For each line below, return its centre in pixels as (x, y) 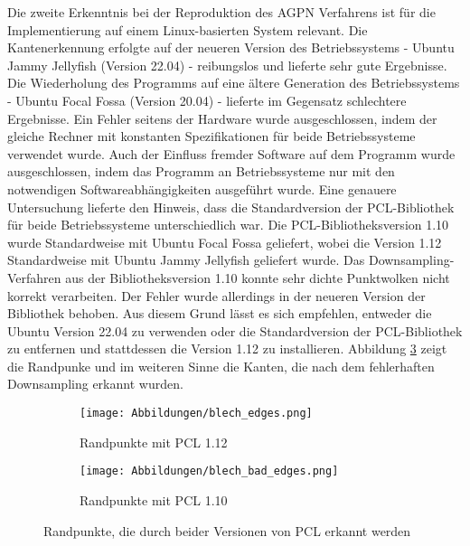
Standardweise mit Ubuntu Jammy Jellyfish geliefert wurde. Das (186, 260)
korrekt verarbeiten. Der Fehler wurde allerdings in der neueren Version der (216, 295)
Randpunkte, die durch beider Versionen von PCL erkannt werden (227, 530)
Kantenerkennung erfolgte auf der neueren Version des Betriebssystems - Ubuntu (231, 47)
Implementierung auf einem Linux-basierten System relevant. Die (188, 29)
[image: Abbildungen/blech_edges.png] (196, 414)
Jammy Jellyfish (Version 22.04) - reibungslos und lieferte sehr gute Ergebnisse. (227, 65)
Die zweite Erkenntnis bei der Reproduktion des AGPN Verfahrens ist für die (221, 12)
